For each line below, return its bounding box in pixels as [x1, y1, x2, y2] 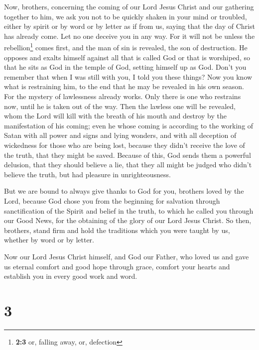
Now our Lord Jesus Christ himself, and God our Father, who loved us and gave [4, 251, 249, 261]
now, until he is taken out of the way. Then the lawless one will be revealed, [4, 101, 236, 111]
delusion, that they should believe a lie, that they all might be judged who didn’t [4, 159, 252, 170]
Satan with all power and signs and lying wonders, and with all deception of [4, 130, 237, 140]
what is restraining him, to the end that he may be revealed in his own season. [4, 81, 244, 92]
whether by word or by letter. [4, 234, 94, 245]
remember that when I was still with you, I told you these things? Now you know [4, 71, 253, 82]
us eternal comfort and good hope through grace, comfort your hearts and [4, 261, 230, 271]
